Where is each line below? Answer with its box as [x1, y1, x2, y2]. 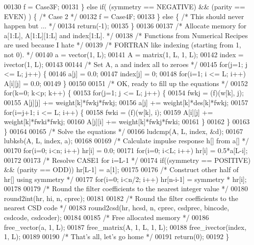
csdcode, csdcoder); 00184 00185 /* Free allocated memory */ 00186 [4, 212, 209, 223]
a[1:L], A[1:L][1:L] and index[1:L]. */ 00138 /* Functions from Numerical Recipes [4, 30, 248, 40]
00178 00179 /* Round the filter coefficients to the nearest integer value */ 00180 [4, 183, 248, 194]
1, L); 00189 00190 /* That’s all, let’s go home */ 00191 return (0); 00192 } [4, 231, 229, 242]
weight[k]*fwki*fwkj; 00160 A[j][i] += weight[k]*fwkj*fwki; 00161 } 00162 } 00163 [4, 116, 250, 127]
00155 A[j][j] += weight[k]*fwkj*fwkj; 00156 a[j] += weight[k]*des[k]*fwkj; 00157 [4, 97, 248, 107]
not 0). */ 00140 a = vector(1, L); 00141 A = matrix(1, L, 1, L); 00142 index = [4, 49, 244, 59]
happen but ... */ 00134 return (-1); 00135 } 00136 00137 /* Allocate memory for [4, 21, 247, 31]
